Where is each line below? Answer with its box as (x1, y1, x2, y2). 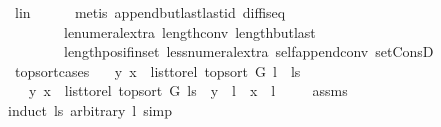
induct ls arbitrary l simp (8, 99, 173, 120)
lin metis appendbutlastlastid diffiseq (14, 2, 286, 22)
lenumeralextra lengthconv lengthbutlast (63, 21, 316, 42)
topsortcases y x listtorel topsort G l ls (14, 60, 301, 81)
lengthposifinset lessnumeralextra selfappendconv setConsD (63, 41, 434, 62)
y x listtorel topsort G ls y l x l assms (28, 80, 348, 101)
